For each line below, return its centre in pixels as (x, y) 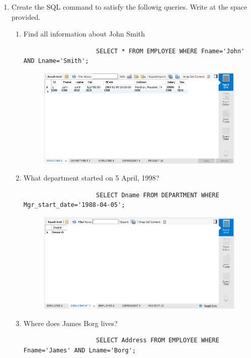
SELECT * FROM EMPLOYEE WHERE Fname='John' (170, 51)
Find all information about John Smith (84, 34)
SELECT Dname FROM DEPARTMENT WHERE (158, 195)
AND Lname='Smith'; (56, 61)
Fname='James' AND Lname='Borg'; (80, 350)
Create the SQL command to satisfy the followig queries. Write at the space (129, 7)
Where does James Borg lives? (71, 323)
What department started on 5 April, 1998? (91, 178)
